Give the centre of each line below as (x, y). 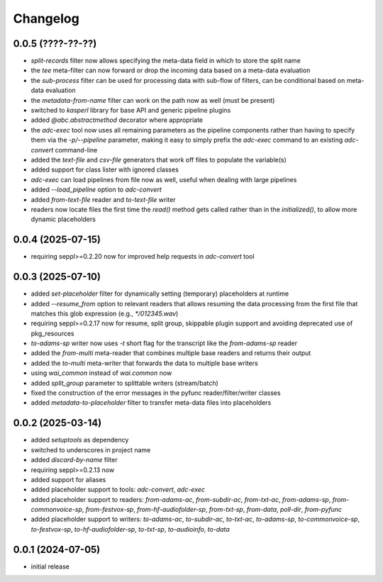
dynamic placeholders (63, 219)
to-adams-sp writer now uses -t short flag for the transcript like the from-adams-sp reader (164, 343)
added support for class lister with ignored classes (105, 169)
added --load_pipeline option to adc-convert (96, 190)
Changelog (46, 18)
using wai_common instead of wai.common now (101, 373)
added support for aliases (68, 479)
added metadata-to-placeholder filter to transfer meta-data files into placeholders (151, 403)
